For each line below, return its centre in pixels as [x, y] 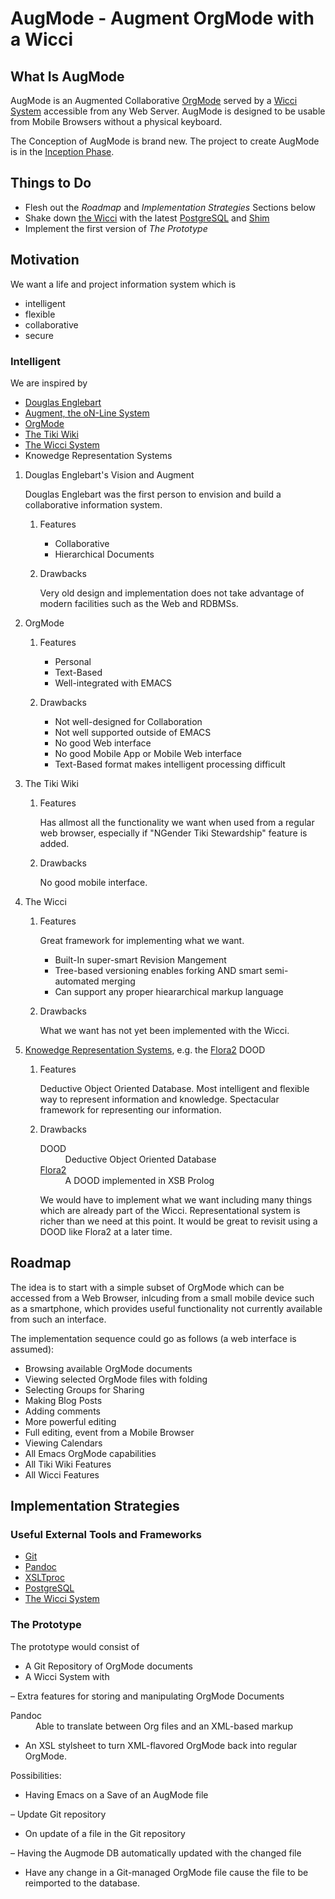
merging [118, 981]
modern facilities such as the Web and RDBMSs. [139, 603]
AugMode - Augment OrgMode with [162, 18]
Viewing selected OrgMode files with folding [116, 1379]
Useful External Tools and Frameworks [106, 1535]
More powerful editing [70, 1421]
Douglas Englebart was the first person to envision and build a [153, 494]
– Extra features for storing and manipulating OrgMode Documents [147, 1696]
